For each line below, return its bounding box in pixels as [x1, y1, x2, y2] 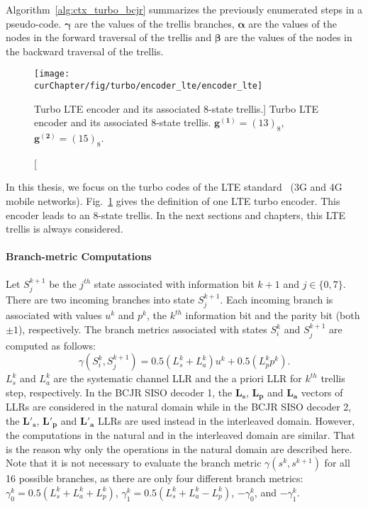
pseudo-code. [6, 16, 62, 30]
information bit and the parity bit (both [185, 308, 360, 323]
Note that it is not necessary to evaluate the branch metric [6, 455, 262, 470]
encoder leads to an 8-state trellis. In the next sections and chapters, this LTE [6, 207, 345, 222]
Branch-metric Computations [6, 249, 152, 264]
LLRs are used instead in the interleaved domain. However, [97, 413, 355, 428]
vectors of [301, 384, 343, 399]
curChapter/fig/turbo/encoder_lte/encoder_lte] [34, 81, 263, 91]
